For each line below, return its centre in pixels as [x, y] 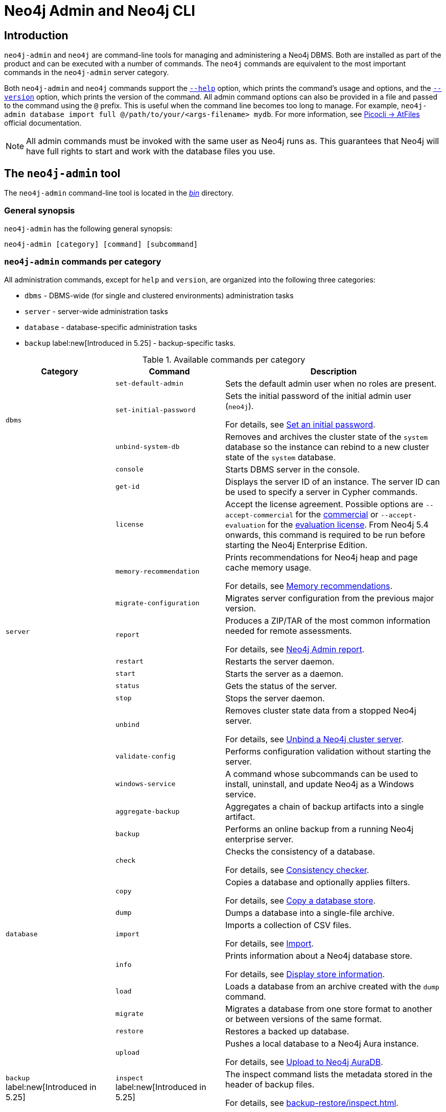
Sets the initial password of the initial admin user [319, 396]
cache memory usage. [268, 567]
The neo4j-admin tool [62, 173]
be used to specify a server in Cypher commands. [322, 492]
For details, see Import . [270, 943]
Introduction [36, 35]
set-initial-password [156, 410]
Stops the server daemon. [275, 698]
